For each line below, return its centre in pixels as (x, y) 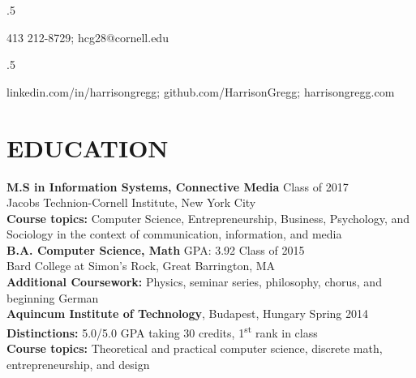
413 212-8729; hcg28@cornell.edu (88, 37)
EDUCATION (88, 147)
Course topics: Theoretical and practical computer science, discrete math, (195, 348)
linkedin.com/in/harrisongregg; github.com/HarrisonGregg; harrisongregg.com (201, 91)
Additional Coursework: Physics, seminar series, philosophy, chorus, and (194, 282)
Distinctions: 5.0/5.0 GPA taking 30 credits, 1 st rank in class (162, 331)
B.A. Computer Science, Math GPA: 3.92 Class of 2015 (156, 249)
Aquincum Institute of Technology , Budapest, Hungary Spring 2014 (188, 314)
